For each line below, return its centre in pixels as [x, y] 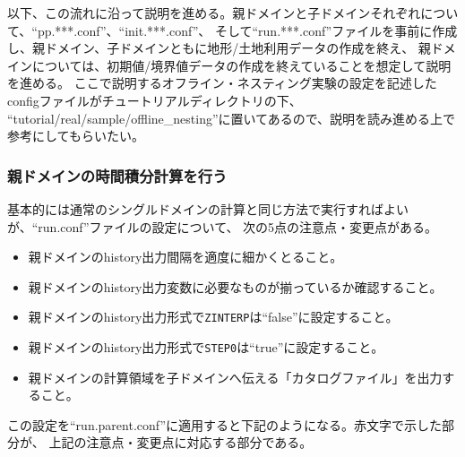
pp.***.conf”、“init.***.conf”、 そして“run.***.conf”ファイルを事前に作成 [247, 30]
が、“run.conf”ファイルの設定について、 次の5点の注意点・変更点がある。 [223, 226]
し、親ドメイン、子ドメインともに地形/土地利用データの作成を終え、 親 [219, 48]
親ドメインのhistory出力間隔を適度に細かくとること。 [185, 257]
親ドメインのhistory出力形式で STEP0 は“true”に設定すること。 [206, 347]
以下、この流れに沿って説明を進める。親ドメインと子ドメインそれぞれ [214, 13]
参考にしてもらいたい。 [76, 136]
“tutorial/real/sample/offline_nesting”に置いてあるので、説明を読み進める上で [232, 118]
